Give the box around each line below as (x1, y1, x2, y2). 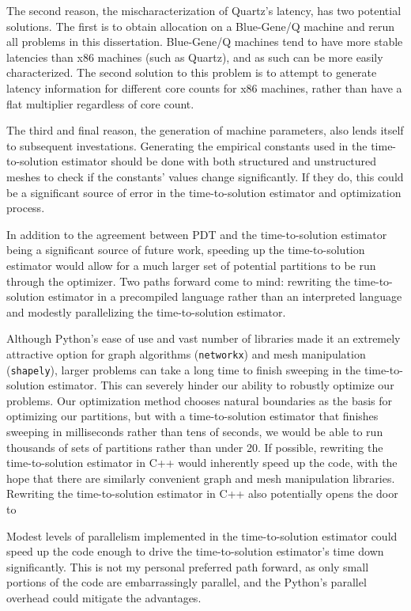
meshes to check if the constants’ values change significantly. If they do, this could (6, 168, 404, 184)
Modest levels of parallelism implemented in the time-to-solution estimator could (6, 527, 398, 544)
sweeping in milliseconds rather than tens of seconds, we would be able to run (6, 423, 383, 439)
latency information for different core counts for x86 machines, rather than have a (6, 79, 402, 96)
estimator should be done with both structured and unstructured (62, 153, 377, 169)
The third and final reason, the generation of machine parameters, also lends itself (6, 122, 404, 139)
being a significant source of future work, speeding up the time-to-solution (6, 241, 365, 258)
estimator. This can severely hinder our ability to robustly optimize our (47, 377, 394, 393)
